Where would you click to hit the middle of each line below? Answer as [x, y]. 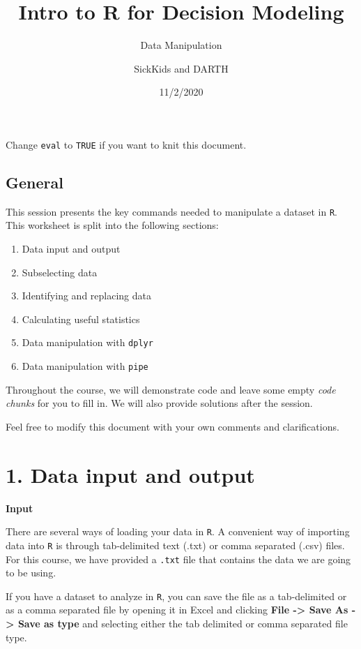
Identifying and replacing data [86, 296]
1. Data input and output [130, 474]
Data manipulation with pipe [85, 366]
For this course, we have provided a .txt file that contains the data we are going [178, 559]
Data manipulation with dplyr [87, 342]
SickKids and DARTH [181, 68]
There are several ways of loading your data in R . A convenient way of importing [178, 531]
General [34, 182]
